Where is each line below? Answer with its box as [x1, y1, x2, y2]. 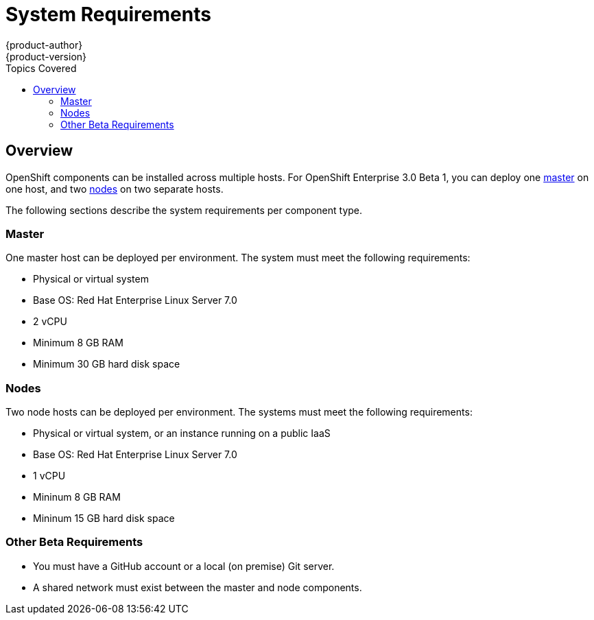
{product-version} [5, 50, 87, 62]
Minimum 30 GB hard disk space [33, 358, 180, 370]
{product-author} [5, 38, 83, 51]
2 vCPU [33, 315, 67, 328]
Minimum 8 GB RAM [33, 337, 123, 349]
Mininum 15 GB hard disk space [33, 512, 175, 525]
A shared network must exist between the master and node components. [33, 581, 362, 593]
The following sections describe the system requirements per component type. [5, 204, 363, 216]
